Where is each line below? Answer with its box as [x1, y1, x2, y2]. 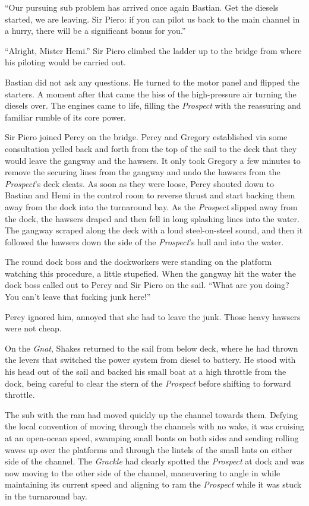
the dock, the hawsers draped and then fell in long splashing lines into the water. [5, 212, 299, 224]
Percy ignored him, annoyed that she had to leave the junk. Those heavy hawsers [5, 310, 301, 322]
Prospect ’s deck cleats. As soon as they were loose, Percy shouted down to [5, 177, 274, 189]
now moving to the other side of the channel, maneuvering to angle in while [5, 466, 280, 479]
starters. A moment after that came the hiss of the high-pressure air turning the [5, 87, 297, 100]
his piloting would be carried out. [5, 56, 126, 68]
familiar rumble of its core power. [5, 110, 127, 123]
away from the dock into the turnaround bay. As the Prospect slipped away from [5, 200, 298, 213]
